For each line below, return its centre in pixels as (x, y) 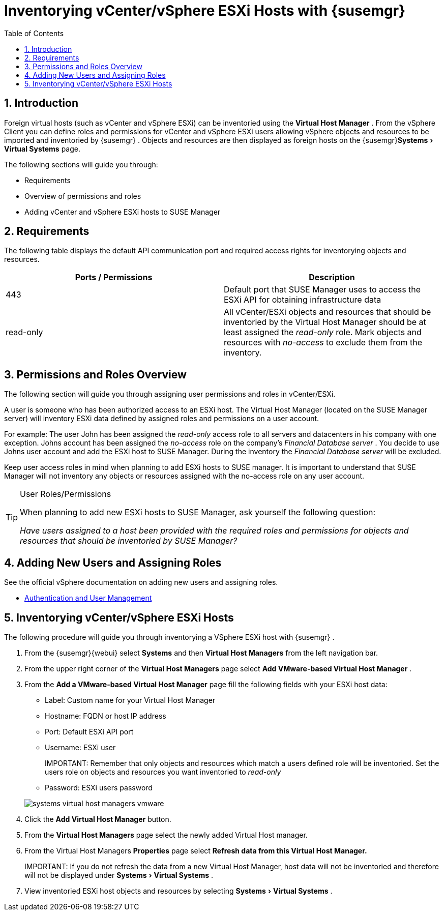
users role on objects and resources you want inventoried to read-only (163, 772)
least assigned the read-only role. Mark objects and (323, 332)
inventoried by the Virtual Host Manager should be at (325, 322)
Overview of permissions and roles (83, 196)
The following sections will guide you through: (81, 164)
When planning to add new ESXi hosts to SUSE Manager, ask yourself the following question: (198, 512)
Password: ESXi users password (99, 787)
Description (332, 277)
